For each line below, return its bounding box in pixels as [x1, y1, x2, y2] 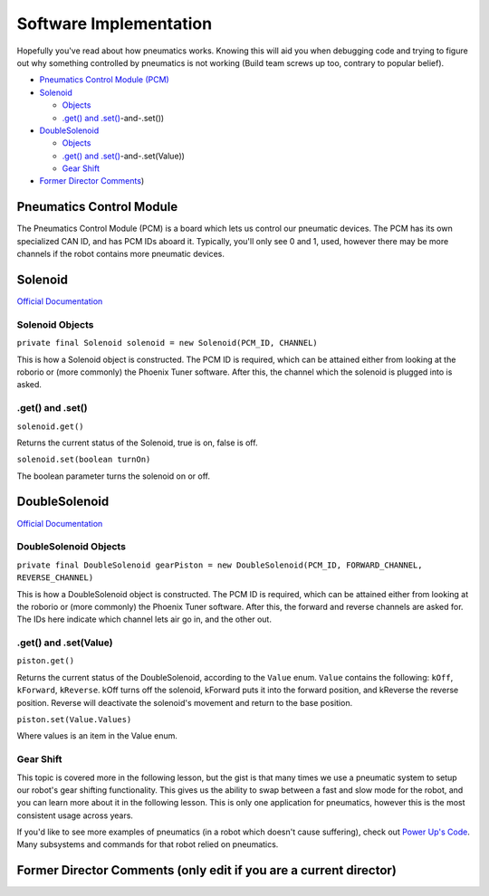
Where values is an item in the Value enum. [16, 730, 178, 741]
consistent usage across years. [16, 810, 133, 821]
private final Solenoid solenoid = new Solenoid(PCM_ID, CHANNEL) [16, 338, 319, 348]
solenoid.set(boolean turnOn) [16, 454, 151, 465]
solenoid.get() [16, 421, 85, 432]
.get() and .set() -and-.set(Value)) [62, 150, 186, 161]
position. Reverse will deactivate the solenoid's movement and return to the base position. [16, 697, 353, 708]
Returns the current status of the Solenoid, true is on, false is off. [16, 437, 258, 448]
